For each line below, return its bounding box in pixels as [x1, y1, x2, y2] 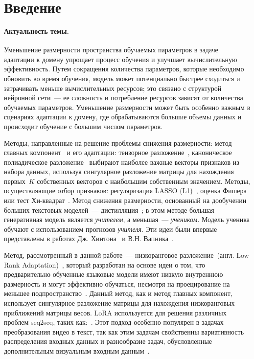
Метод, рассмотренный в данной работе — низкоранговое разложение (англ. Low [4, 250, 249, 260]
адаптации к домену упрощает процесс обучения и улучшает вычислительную [4, 54, 237, 64]
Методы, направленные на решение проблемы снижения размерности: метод [4, 137, 232, 148]
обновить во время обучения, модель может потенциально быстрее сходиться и [4, 73, 240, 83]
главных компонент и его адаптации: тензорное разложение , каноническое [4, 147, 232, 157]
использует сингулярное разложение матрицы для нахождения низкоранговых [4, 298, 235, 308]
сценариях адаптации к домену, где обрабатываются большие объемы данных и [4, 112, 242, 122]
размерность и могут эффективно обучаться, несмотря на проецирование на [4, 278, 230, 289]
